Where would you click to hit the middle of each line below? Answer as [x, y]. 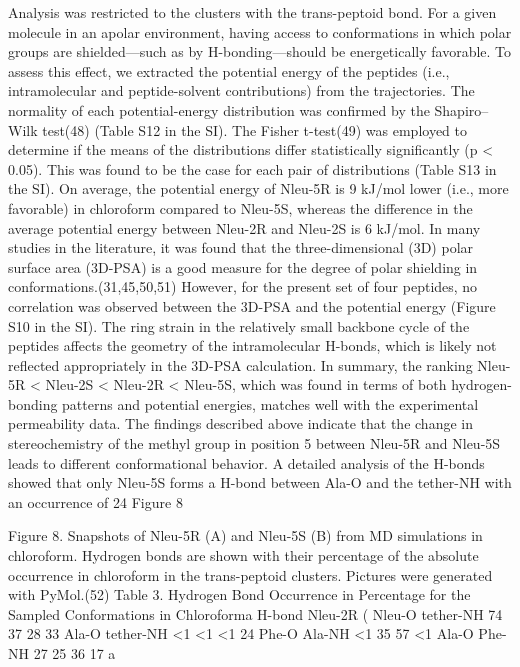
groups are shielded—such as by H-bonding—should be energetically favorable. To [260, 51]
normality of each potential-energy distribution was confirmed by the [219, 109]
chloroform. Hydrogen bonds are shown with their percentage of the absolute [243, 555]
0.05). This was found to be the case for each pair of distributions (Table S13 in [252, 168]
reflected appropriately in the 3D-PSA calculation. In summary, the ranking [240, 364]
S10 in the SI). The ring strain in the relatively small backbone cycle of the [239, 325]
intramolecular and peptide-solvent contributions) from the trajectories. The [241, 90]
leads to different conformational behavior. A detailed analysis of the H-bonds [246, 462]
